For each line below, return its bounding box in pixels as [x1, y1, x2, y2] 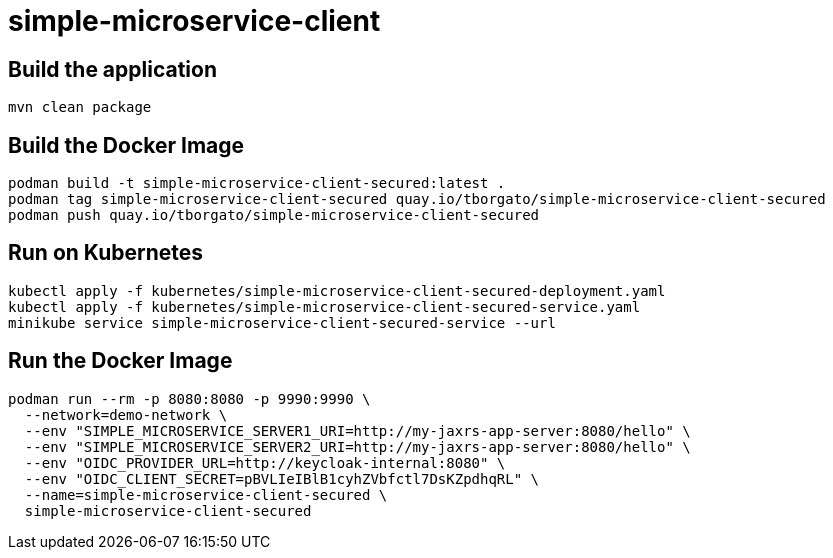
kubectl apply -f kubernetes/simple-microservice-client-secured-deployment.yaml [8, 282, 666, 299]
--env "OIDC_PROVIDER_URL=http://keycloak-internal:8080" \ [24, 454, 506, 471]
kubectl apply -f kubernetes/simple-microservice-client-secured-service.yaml [8, 298, 641, 315]
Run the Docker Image [8, 348, 233, 374]
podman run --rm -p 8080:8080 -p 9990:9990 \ [8, 390, 371, 407]
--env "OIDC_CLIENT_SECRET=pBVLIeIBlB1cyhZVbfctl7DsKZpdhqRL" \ [24, 470, 540, 487]
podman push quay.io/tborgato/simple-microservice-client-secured [8, 207, 540, 224]
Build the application [8, 56, 217, 82]
